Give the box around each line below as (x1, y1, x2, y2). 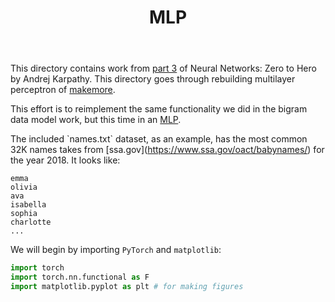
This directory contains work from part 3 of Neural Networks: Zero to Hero (10, 62, 317, 75)
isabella (10, 200, 47, 210)
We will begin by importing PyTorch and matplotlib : (10, 244, 222, 256)
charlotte (10, 217, 52, 228)
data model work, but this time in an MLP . (10, 114, 182, 126)
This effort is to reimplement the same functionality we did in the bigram (10, 103, 308, 115)
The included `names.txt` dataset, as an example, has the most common (10, 133, 308, 145)
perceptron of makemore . (10, 84, 116, 96)
